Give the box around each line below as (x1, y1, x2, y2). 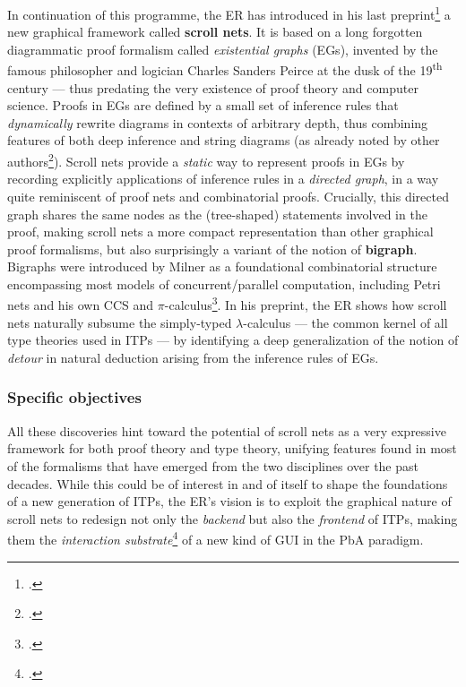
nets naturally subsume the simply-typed (7, 313, 232, 331)
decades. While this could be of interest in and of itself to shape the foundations (7, 474, 448, 493)
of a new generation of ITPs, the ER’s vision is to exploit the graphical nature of (7, 492, 452, 511)
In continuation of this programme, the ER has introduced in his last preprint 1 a (7, 3, 451, 23)
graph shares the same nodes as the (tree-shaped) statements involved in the (7, 204, 427, 223)
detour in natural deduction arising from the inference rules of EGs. (7, 348, 379, 366)
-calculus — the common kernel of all (243, 313, 448, 331)
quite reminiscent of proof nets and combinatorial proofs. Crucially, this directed (7, 186, 449, 205)
